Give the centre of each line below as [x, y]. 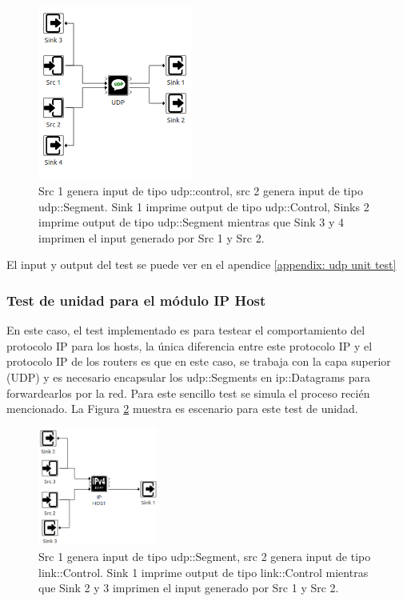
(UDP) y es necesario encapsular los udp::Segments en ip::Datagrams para [189, 377]
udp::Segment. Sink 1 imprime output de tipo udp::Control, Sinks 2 [204, 206]
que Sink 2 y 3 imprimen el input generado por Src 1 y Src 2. [189, 588]
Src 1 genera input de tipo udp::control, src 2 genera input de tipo [201, 190]
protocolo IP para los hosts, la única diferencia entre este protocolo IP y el [190, 345]
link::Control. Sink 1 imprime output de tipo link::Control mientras [203, 572]
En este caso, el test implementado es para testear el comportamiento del [186, 330]
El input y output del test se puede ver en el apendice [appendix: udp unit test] [201, 264]
